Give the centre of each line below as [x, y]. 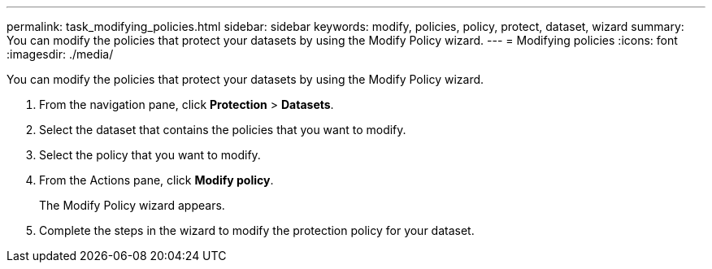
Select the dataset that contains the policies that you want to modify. [223, 130]
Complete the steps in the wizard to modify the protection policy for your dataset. [257, 230]
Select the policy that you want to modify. [150, 155]
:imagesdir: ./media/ [60, 54]
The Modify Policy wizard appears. [132, 205]
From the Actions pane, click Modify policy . [156, 180]
